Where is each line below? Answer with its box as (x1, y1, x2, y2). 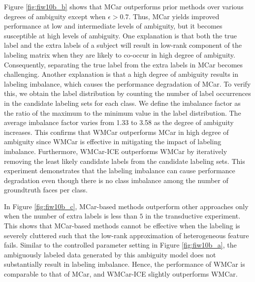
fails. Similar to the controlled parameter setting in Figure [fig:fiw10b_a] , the (4, 240, 237, 250)
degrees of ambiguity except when (4, 11, 106, 21)
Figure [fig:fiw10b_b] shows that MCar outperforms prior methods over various (4, 1, 244, 11)
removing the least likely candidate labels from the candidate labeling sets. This (4, 156, 245, 166)
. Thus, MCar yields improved (128, 11, 220, 21)
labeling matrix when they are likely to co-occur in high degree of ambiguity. (4, 49, 235, 60)
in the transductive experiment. (145, 211, 241, 221)
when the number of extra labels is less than (4, 211, 138, 221)
